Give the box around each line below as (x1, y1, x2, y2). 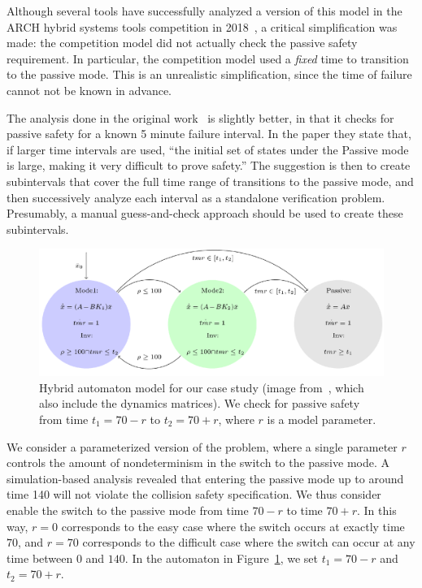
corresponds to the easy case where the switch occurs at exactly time (61, 517, 405, 534)
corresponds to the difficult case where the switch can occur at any (82, 534, 415, 551)
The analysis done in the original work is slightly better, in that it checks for (7, 109, 394, 126)
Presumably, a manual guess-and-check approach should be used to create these (7, 205, 403, 222)
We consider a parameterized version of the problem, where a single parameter (7, 438, 398, 455)
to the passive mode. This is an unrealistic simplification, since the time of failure (7, 66, 412, 83)
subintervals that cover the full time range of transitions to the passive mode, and (7, 172, 414, 189)
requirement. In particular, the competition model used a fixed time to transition (7, 50, 409, 67)
